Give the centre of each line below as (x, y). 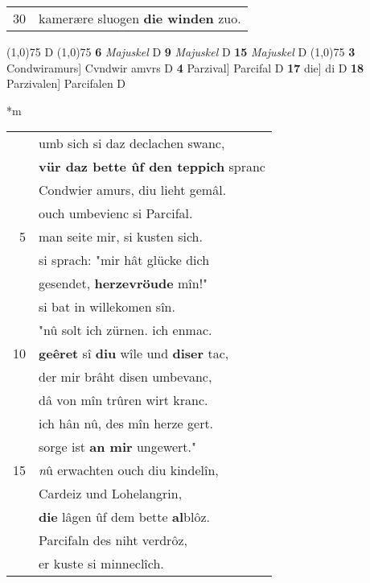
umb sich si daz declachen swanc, (132, 143)
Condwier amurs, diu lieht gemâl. (133, 190)
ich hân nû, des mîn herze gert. (126, 424)
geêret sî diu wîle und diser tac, (134, 354)
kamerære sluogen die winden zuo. (140, 18)
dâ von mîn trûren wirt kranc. (123, 400)
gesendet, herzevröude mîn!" (123, 283)
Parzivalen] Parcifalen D (66, 83)
